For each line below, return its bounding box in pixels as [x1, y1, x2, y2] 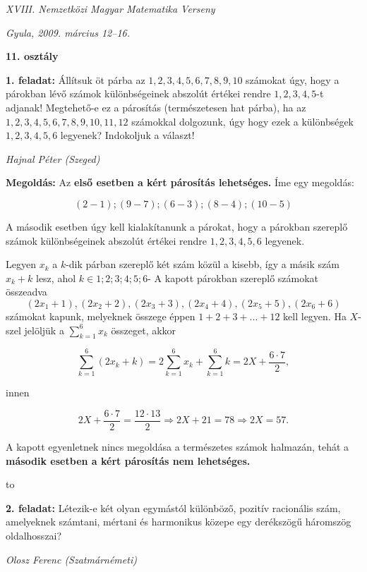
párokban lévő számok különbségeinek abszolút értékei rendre [6, 86, 271, 101]
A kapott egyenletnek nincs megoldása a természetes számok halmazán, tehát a [6, 439, 349, 454]
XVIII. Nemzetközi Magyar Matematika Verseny [6, 1, 215, 16]
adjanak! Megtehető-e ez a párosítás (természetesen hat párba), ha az [6, 99, 306, 114]
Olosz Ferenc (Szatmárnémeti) [6, 552, 137, 566]
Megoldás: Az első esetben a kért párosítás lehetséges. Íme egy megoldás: [6, 175, 354, 190]
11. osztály [6, 49, 59, 63]
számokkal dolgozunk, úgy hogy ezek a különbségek [131, 114, 354, 128]
